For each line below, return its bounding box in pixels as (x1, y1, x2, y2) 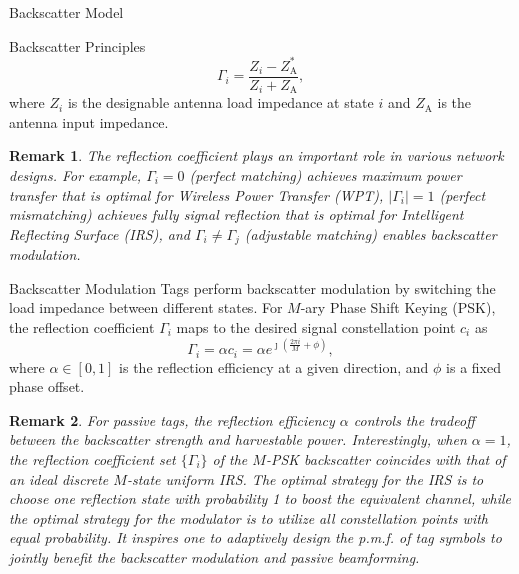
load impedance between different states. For (9, 297, 283, 318)
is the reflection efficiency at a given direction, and (119, 356, 429, 377)
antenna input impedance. (9, 111, 169, 132)
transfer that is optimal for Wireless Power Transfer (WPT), (9, 184, 384, 205)
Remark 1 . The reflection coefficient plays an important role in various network (9, 145, 504, 166)
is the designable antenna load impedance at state (67, 92, 374, 113)
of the (212, 448, 248, 469)
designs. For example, (9, 164, 142, 185)
